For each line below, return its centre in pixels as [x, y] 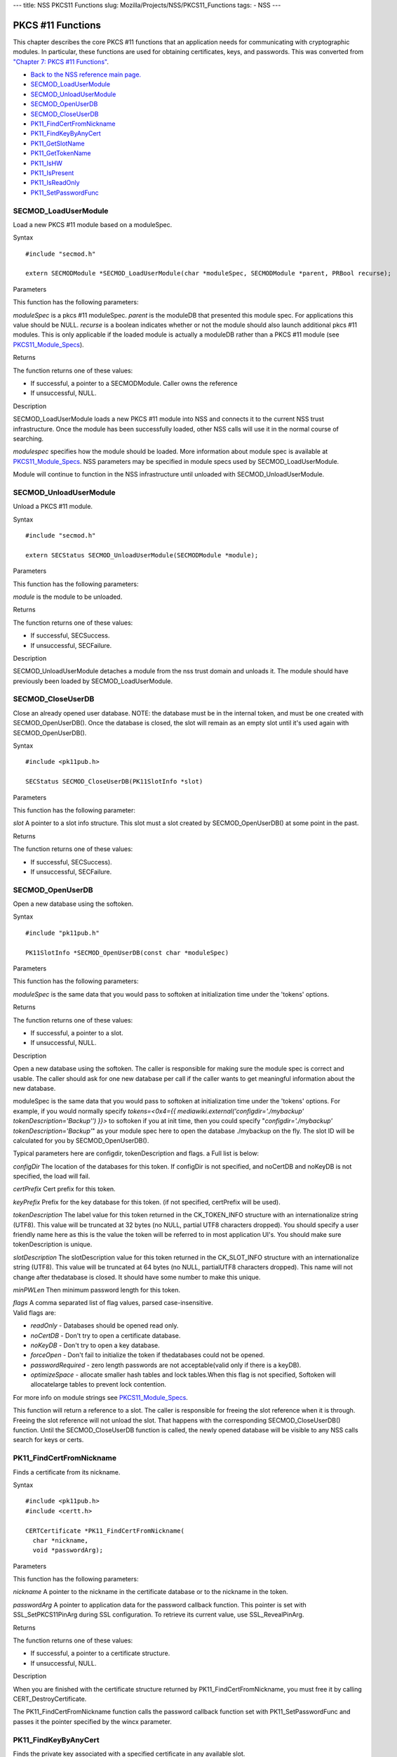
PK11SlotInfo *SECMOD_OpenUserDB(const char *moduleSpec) [127, 953]
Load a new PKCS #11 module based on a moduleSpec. [93, 224]
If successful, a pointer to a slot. [77, 1032]
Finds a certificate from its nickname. [67, 1472]
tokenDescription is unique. [53, 1245]
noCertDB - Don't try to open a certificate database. [106, 1335]
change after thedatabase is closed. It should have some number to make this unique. [137, 1277]
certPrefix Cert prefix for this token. [64, 1189]
